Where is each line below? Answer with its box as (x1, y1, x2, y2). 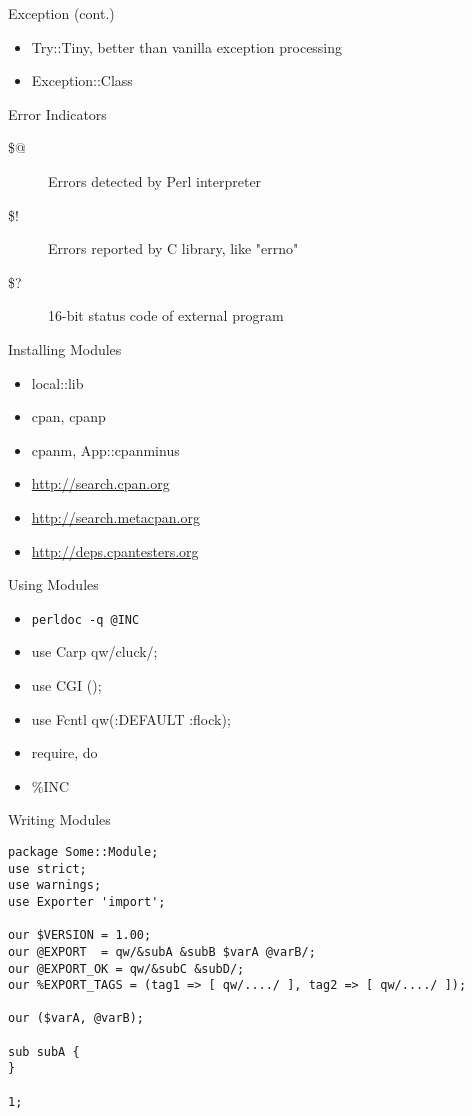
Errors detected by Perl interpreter (48, 170, 262, 191)
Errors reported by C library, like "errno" (48, 238, 299, 259)
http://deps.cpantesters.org (31, 540, 199, 561)
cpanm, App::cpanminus (31, 439, 180, 460)
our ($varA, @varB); (8, 1011, 145, 1026)
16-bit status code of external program (48, 305, 284, 326)
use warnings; (8, 878, 102, 893)
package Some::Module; (8, 844, 159, 859)
